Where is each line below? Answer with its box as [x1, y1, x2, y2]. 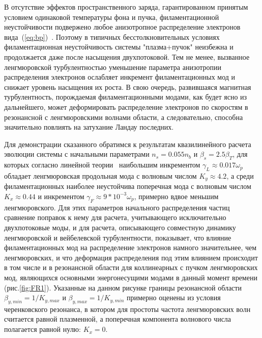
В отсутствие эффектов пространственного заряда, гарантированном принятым [4, 2, 248, 12]
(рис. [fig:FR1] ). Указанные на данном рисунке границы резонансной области [4, 282, 242, 293]
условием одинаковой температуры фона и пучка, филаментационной [4, 11, 219, 22]
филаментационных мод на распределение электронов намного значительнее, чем [4, 242, 257, 253]
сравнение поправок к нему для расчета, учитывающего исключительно [4, 212, 226, 223]
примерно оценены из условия [126, 292, 221, 303]
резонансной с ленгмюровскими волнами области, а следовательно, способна [4, 111, 243, 122]
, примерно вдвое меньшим [134, 190, 219, 201]
